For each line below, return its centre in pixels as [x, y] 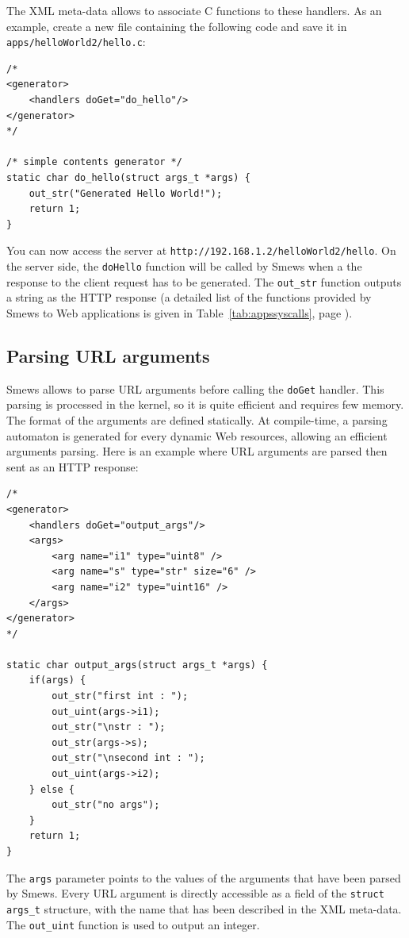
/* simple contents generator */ [94, 162]
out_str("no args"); [106, 805]
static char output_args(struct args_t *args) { [137, 665]
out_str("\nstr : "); [109, 727]
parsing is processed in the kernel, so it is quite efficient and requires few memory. [205, 404]
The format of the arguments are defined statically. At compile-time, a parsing [197, 419]
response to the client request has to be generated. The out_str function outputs [204, 281]
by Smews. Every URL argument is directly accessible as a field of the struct [195, 893]
